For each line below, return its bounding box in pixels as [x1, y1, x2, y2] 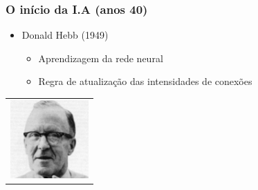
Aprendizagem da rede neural [38, 50, 163, 65]
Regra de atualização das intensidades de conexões [38, 74, 252, 88]
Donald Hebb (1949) [21, 28, 109, 42]
